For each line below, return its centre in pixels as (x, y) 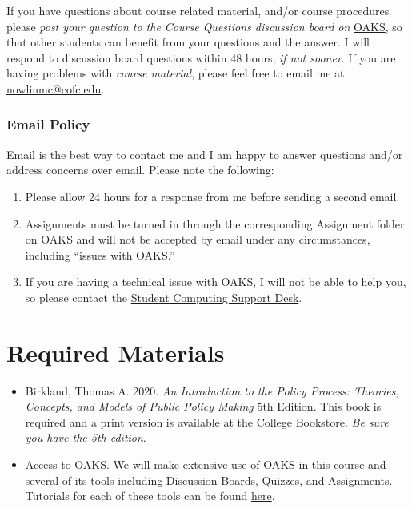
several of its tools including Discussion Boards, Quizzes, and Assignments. (209, 480)
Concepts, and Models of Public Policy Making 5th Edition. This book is (203, 406)
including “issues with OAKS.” (100, 254)
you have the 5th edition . (86, 437)
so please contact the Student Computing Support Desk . (164, 297)
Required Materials (116, 352)
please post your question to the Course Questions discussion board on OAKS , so (204, 26)
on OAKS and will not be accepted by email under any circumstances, (198, 239)
